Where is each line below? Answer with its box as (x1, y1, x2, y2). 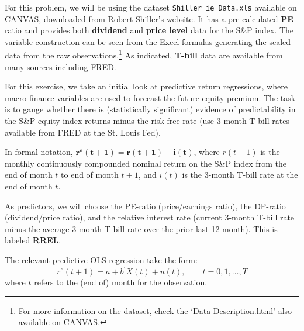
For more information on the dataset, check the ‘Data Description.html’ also (18, 304, 292, 316)
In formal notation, (5, 146, 73, 158)
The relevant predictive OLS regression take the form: (5, 254, 198, 266)
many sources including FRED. (5, 60, 116, 73)
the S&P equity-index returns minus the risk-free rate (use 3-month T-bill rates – (5, 115, 296, 127)
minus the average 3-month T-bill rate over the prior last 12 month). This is (5, 222, 278, 235)
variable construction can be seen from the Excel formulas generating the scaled (5, 35, 291, 47)
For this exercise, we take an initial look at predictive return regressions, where (5, 80, 288, 92)
